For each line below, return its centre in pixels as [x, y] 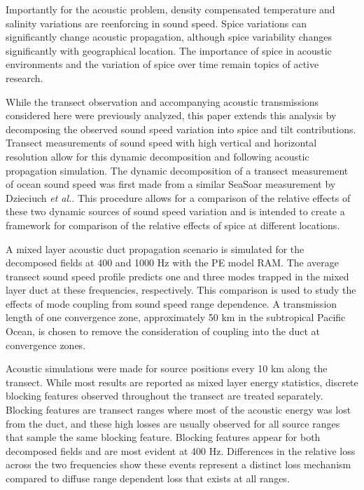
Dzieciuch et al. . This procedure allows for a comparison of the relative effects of [178, 197]
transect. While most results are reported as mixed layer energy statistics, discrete [182, 382]
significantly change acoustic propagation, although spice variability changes [169, 37]
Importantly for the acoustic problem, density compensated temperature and [170, 9]
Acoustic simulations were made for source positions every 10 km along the [167, 368]
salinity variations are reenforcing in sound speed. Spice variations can [156, 23]
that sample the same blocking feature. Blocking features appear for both [163, 437]
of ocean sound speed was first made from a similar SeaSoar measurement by [171, 184]
